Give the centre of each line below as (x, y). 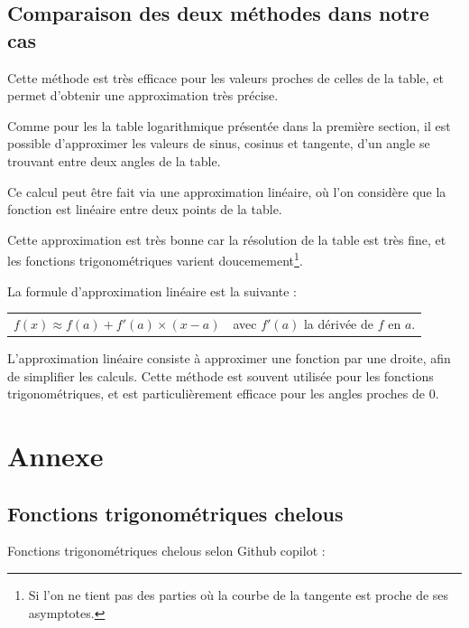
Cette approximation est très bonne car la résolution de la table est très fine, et (227, 239)
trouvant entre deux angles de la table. (114, 160)
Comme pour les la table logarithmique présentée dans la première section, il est (229, 125)
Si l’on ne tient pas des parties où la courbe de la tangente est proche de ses (239, 594)
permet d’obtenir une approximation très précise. (143, 95)
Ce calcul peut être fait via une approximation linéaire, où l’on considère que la (227, 191)
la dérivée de (339, 323)
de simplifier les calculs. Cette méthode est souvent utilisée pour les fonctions (221, 375)
